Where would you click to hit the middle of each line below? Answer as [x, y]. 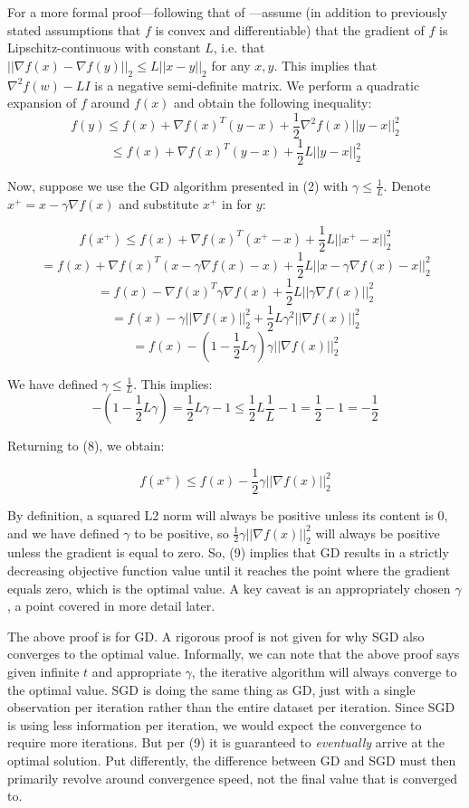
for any [231, 65]
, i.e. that [239, 48]
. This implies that [325, 65]
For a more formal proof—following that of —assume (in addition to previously [228, 12]
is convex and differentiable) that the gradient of [290, 29]
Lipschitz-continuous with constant [104, 48]
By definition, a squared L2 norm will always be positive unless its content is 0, [228, 515]
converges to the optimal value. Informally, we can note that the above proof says [234, 654]
